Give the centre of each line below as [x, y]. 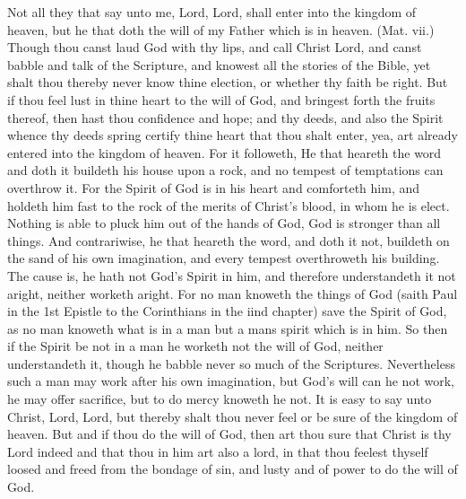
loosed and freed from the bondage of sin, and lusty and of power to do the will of [233, 469]
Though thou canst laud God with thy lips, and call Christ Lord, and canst [215, 47]
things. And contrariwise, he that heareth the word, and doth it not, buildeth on [229, 240]
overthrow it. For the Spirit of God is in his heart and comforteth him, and [214, 187]
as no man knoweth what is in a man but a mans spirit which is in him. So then [228, 328]
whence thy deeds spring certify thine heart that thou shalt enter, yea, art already [233, 135]
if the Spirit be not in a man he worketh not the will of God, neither [195, 346]
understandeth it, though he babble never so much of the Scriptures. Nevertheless [231, 363]
